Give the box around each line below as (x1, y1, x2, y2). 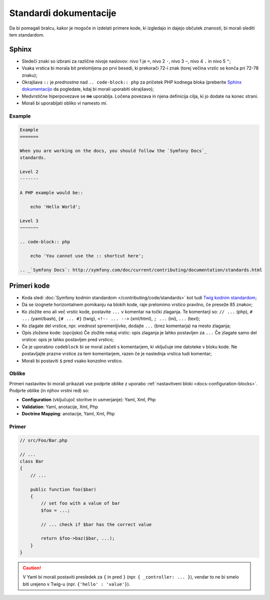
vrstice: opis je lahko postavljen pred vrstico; (21, 337, 114, 343)
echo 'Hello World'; (30, 204, 81, 210)
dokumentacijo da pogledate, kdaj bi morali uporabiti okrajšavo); (21, 86, 154, 92)
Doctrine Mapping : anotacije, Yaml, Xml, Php (21, 411, 115, 417)
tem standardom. (9, 32, 44, 38)
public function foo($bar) (30, 486, 97, 492)
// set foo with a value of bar (40, 500, 120, 506)
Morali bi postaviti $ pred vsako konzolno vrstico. (21, 358, 123, 364)
